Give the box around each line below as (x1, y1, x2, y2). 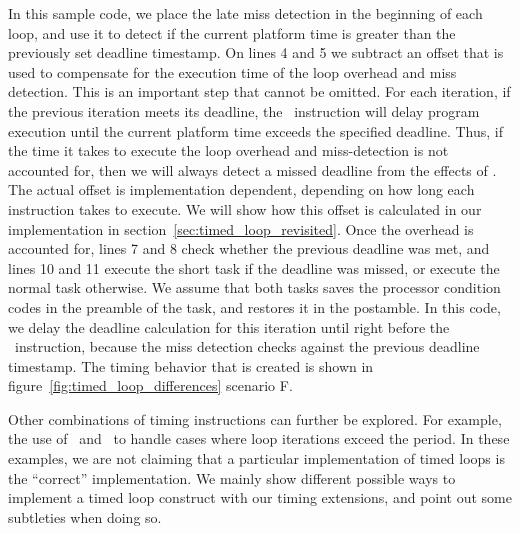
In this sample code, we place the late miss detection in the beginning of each (8, 3, 483, 23)
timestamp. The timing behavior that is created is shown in (8, 355, 374, 376)
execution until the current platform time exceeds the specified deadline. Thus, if (8, 120, 504, 141)
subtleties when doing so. (8, 506, 162, 527)
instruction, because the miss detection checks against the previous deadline (14, 336, 480, 357)
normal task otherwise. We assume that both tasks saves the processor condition (8, 277, 501, 298)
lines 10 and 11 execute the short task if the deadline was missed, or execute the (8, 257, 500, 278)
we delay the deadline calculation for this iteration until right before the (8, 316, 450, 337)
